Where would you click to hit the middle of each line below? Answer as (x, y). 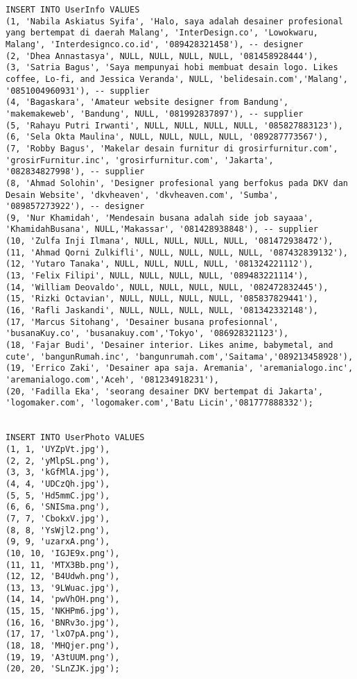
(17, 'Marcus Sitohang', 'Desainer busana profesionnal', (142, 322)
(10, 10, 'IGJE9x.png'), (63, 553)
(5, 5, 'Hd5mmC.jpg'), (58, 495)
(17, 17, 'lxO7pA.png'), (63, 634)
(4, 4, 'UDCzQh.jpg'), (58, 484)
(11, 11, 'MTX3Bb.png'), (63, 565)
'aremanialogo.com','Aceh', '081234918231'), (112, 380)
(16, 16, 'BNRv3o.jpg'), (63, 622)
